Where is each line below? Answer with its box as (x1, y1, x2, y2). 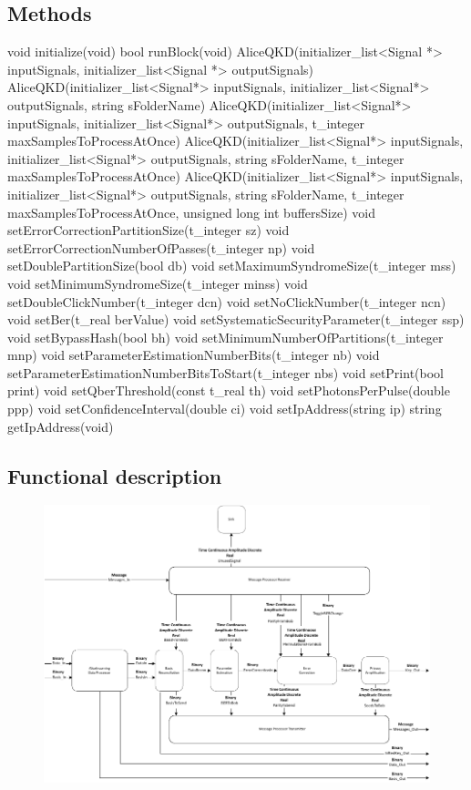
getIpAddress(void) (7, 416, 114, 436)
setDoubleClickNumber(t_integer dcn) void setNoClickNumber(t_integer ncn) (7, 292, 446, 311)
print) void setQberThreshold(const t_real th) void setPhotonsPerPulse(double (7, 381, 450, 400)
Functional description (7, 461, 222, 489)
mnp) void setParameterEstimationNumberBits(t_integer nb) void (7, 345, 380, 364)
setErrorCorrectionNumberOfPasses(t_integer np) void (7, 238, 315, 257)
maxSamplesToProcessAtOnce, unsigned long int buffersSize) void (7, 202, 375, 221)
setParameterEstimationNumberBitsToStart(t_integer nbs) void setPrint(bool (7, 363, 444, 382)
